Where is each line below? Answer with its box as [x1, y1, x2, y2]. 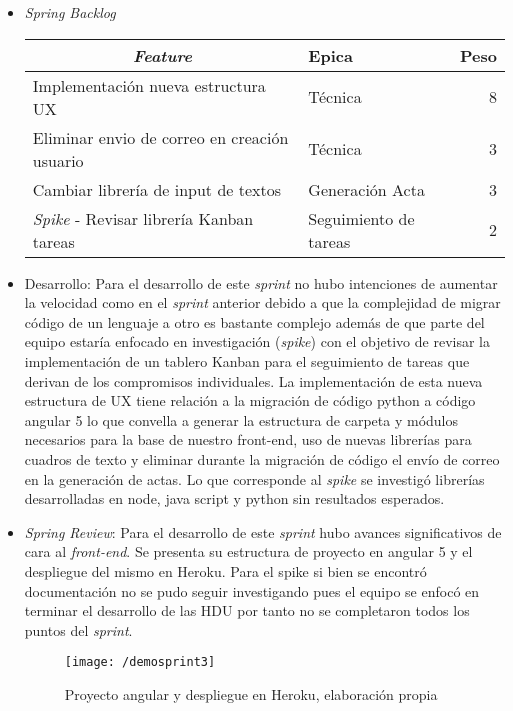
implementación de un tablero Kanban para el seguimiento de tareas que [24, 350, 470, 371]
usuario [32, 148, 84, 172]
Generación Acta [308, 177, 425, 201]
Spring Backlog [24, 2, 116, 22]
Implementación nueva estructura [32, 73, 266, 97]
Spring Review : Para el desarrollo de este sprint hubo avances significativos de [24, 521, 502, 542]
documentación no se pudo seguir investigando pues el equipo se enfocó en [24, 580, 480, 601]
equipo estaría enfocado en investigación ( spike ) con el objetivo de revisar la [24, 331, 490, 352]
